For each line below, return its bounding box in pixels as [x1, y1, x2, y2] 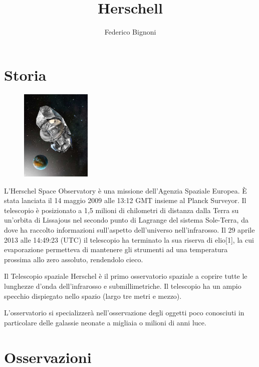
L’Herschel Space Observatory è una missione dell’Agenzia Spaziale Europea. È [4, 185, 247, 196]
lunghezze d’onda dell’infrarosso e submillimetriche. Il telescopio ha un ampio [4, 280, 241, 291]
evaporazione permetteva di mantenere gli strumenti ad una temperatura [4, 244, 228, 255]
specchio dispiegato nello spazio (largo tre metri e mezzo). [4, 290, 182, 301]
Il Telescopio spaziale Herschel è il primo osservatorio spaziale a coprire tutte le [4, 271, 247, 281]
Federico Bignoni [104, 27, 156, 37]
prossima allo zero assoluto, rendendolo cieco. [4, 254, 143, 264]
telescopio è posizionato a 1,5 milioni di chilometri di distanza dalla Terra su [4, 205, 239, 215]
